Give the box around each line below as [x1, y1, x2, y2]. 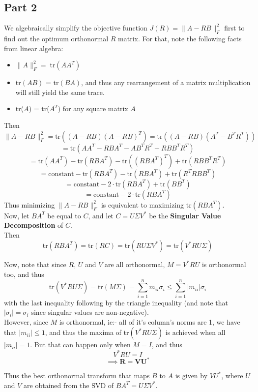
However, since [4, 316, 48, 327]
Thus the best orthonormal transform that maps [4, 370, 150, 381]
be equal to [47, 210, 81, 220]
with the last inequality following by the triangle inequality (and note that [4, 297, 228, 307]
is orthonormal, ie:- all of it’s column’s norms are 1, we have [59, 316, 240, 327]
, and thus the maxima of [45, 327, 121, 337]
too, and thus [4, 269, 44, 279]
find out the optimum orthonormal [4, 33, 109, 43]
